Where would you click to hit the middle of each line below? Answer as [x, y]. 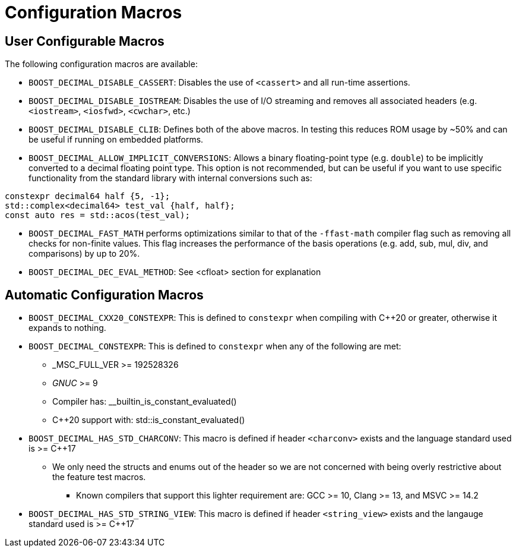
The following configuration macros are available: [101, 64]
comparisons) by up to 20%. [84, 254]
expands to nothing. [67, 328]
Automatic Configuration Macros [104, 295]
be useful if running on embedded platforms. [116, 140]
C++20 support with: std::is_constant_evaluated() [149, 420]
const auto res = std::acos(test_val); [97, 215]
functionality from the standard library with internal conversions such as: [170, 178]
